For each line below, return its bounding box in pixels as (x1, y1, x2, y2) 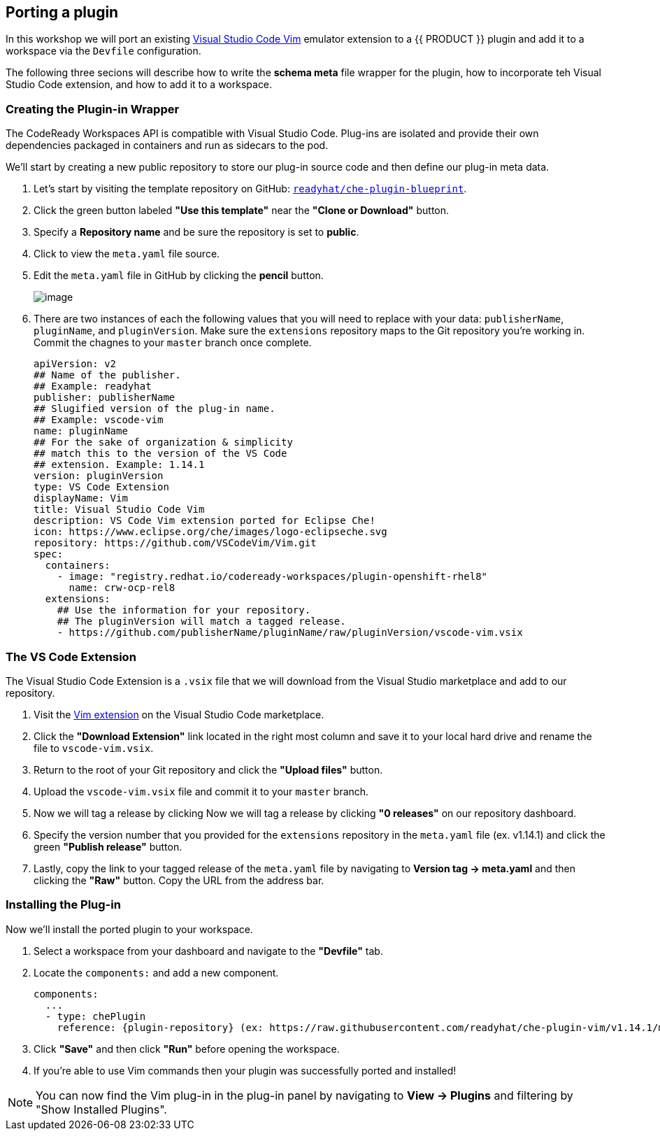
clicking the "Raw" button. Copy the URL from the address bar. (34, 874, 324, 886)
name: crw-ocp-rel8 (69, 582, 175, 594)
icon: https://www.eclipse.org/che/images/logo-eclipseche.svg (34, 526, 387, 538)
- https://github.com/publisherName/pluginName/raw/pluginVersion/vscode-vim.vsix (57, 627, 523, 639)
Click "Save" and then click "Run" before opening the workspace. (34, 1042, 340, 1055)
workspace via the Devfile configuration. (6, 45, 201, 57)
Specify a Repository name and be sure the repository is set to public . (34, 226, 359, 239)
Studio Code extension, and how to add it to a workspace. (6, 78, 273, 91)
